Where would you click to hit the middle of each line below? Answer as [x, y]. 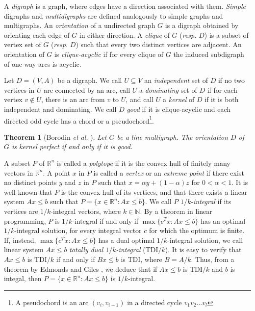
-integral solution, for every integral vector [78, 230]
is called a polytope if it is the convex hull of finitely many [143, 163]
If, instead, [20, 240]
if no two [231, 80]
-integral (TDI [137, 249]
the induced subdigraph [209, 54]
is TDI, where [141, 259]
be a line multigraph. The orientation [172, 137]
